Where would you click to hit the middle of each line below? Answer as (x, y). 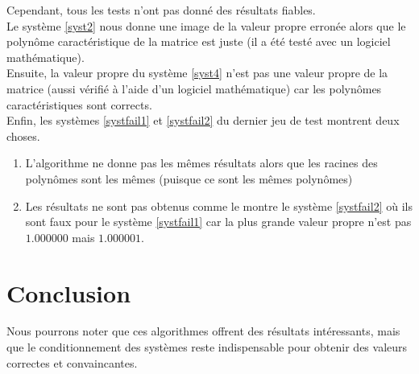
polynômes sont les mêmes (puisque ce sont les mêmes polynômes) (189, 178)
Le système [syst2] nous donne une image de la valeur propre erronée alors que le (206, 25)
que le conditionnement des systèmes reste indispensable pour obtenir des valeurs (207, 347)
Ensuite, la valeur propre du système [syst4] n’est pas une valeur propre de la (197, 73)
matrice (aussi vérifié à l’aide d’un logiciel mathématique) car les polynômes (194, 88)
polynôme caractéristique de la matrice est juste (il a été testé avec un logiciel (199, 41)
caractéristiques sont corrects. (79, 104)
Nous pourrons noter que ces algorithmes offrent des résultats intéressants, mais (203, 331)
